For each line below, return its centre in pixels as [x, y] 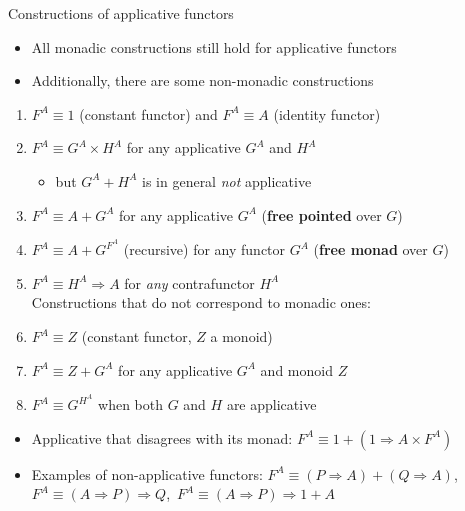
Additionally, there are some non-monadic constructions [202, 80]
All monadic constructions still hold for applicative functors [214, 46]
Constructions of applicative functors [121, 13]
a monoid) [241, 336]
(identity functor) [327, 113]
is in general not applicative [227, 180]
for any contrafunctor [189, 282]
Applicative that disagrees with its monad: [162, 437]
